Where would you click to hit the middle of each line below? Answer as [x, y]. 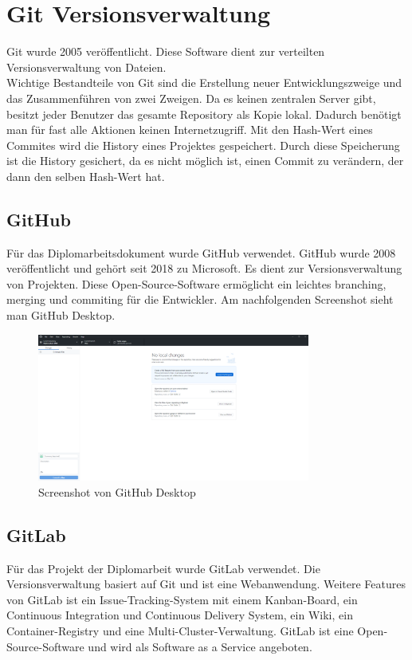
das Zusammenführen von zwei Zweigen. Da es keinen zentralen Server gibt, [191, 98]
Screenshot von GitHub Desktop [117, 491]
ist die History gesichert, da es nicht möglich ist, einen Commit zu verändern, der [205, 161]
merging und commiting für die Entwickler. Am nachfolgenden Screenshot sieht [200, 299]
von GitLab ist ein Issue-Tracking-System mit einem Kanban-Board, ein [182, 599]
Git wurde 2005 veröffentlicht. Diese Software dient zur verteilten [166, 51]
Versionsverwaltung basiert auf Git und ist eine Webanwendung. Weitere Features [206, 584]
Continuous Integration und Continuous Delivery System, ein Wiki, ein [180, 615]
